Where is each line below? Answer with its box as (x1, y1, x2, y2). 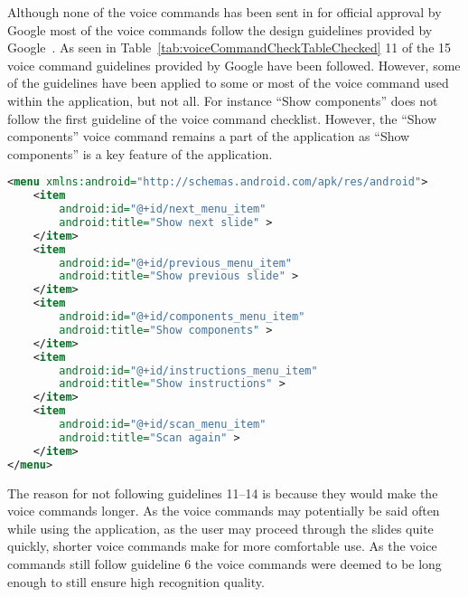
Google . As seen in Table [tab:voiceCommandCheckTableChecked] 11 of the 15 (7, 38, 452, 57)
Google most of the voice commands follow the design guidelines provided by (7, 20, 433, 39)
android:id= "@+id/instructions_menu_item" (59, 364, 318, 377)
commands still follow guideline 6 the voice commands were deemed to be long (7, 554, 442, 573)
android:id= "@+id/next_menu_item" (59, 203, 267, 216)
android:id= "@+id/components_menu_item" (59, 310, 305, 324)
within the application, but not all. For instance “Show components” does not (7, 90, 438, 109)
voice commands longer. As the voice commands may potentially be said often (7, 501, 440, 520)
